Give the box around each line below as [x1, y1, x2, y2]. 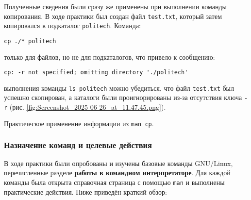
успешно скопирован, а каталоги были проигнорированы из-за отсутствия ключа [4, 92, 242, 102]
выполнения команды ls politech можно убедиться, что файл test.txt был [4, 83, 234, 93]
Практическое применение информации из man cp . [4, 118, 154, 128]
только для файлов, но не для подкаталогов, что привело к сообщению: [4, 51, 215, 62]
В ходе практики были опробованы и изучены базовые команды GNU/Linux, [4, 158, 233, 168]
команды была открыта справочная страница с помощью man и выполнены [4, 177, 225, 187]
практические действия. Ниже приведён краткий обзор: [4, 186, 167, 197]
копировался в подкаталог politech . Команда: [4, 20, 141, 31]
